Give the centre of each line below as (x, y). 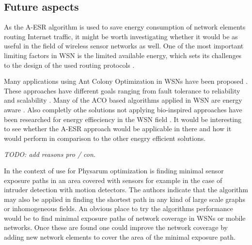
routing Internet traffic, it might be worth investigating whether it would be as (121, 36)
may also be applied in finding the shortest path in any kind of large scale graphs (125, 199)
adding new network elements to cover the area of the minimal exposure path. (120, 237)
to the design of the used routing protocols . (69, 65)
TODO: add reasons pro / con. (50, 154)
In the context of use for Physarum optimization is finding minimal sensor (114, 170)
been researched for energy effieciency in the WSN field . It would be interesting (123, 119)
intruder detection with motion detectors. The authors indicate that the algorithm (126, 190)
